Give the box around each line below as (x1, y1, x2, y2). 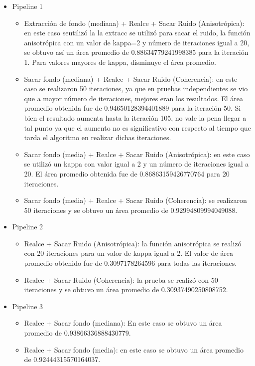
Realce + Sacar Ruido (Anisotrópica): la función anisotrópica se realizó (24, 238, 242, 248)
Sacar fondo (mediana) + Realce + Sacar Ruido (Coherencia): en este (24, 73, 238, 84)
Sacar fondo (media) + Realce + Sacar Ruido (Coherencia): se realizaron (24, 195, 247, 205)
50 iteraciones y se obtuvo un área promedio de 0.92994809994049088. (24, 204, 238, 215)
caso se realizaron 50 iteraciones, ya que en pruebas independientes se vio (24, 83, 248, 94)
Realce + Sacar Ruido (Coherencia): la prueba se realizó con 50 (24, 274, 218, 285)
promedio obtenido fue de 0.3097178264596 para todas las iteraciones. (24, 258, 237, 268)
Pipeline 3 (12, 301, 43, 311)
